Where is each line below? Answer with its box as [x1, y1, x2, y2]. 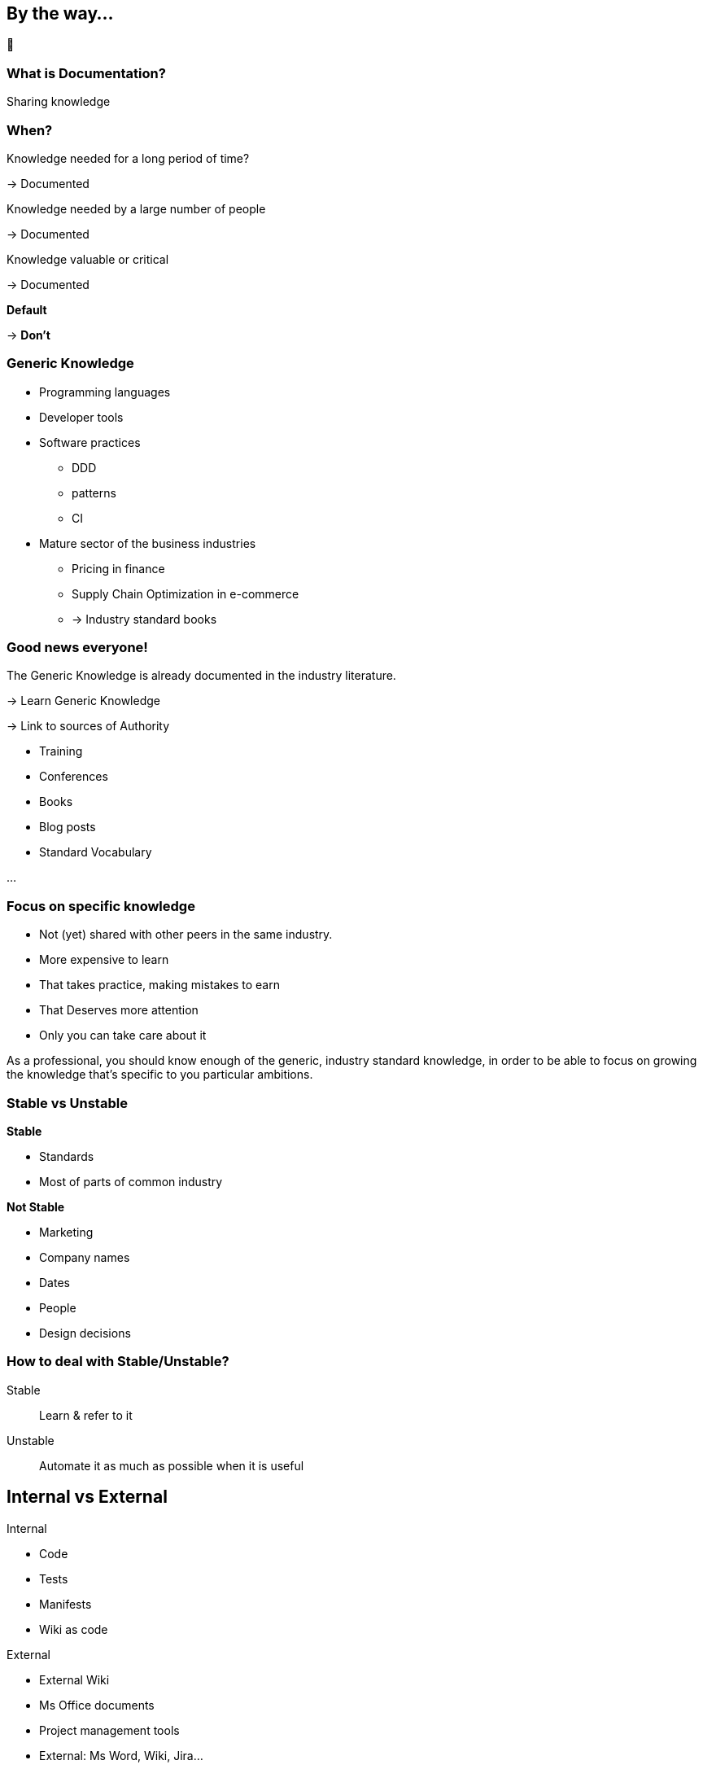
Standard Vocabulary [39, 845, 152, 860]
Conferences [39, 769, 108, 784]
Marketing [39, 1224, 94, 1239]
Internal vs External [7, 1487, 168, 1508]
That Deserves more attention [39, 1003, 199, 1018]
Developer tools [39, 409, 124, 424]
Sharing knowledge [7, 94, 111, 109]
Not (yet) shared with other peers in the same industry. [39, 927, 333, 942]
